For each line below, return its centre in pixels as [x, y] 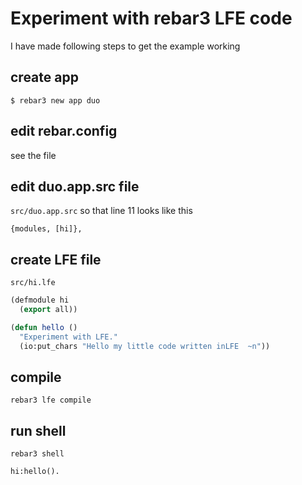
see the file [33, 155]
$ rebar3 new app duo [55, 100]
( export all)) [48, 310]
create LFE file [56, 259]
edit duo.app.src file [75, 186]
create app [44, 77]
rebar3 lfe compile [51, 400]
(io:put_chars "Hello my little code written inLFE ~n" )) [145, 346]
